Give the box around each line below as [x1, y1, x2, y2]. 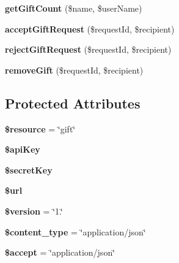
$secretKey [5, 163, 53, 176]
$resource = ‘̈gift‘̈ [5, 122, 76, 135]
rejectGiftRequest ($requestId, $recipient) [5, 43, 172, 56]
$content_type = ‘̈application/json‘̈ [5, 225, 146, 238]
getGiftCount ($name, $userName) [5, 2, 142, 14]
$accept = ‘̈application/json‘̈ [5, 246, 115, 259]
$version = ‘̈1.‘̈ [5, 204, 63, 217]
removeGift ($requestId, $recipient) [5, 63, 144, 76]
